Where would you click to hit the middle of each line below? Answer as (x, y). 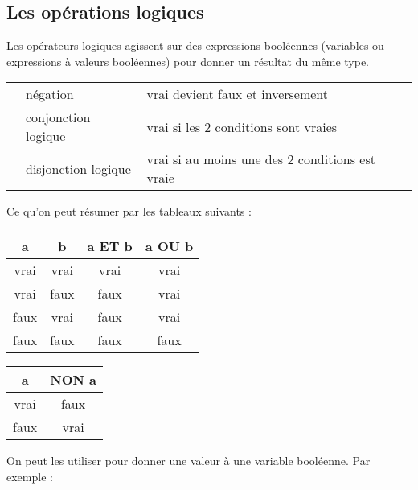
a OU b (169, 245)
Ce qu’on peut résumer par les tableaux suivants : (129, 211)
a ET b (110, 245)
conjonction (58, 117)
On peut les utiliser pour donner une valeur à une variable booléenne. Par (189, 460)
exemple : (30, 476)
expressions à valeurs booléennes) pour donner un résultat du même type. (188, 61)
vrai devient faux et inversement (238, 94)
